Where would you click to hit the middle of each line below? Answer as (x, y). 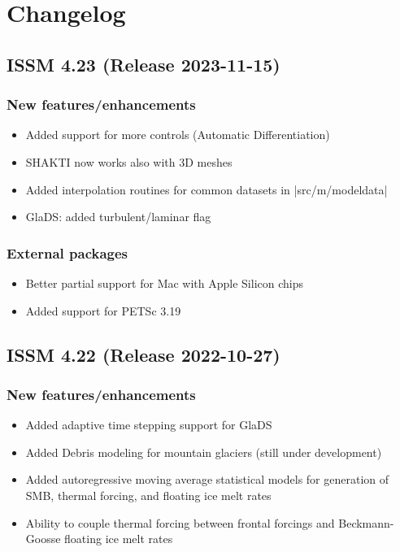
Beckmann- (366, 522)
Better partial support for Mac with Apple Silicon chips (165, 283)
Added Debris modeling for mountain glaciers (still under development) (204, 452)
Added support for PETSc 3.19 (103, 310)
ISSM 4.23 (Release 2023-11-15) (143, 64)
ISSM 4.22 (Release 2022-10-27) (143, 354)
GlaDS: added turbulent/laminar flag (118, 217)
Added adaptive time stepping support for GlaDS (149, 425)
